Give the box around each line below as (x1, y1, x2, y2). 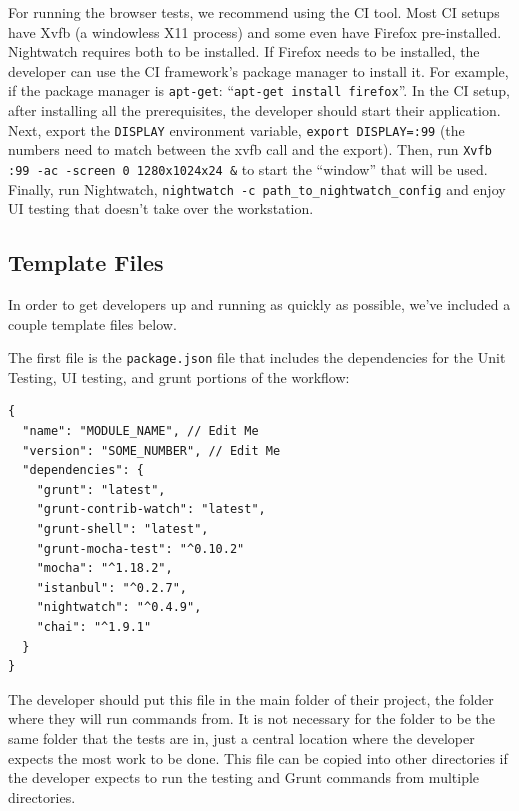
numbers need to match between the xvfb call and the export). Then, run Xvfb (8, 139, 492, 160)
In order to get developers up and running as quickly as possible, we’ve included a (8, 294, 511, 315)
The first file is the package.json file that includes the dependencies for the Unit (8, 347, 506, 368)
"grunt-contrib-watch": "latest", (36, 502, 266, 517)
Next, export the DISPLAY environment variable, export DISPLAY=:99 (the (8, 119, 465, 140)
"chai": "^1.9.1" (36, 620, 152, 635)
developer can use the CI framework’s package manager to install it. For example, (8, 60, 509, 81)
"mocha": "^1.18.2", (36, 561, 173, 576)
